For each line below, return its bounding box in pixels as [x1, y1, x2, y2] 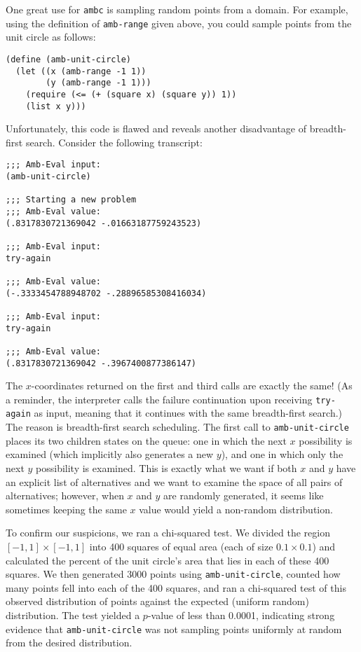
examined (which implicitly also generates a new [6, 447, 214, 462]
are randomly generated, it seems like [163, 488, 324, 503]
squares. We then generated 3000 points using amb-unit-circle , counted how [6, 567, 341, 581]
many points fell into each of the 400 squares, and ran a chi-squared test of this [6, 580, 346, 595]
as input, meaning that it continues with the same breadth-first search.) [34, 405, 343, 420]
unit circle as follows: [6, 29, 96, 44]
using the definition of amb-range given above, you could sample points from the [6, 15, 352, 30]
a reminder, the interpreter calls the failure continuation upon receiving [6, 391, 313, 406]
